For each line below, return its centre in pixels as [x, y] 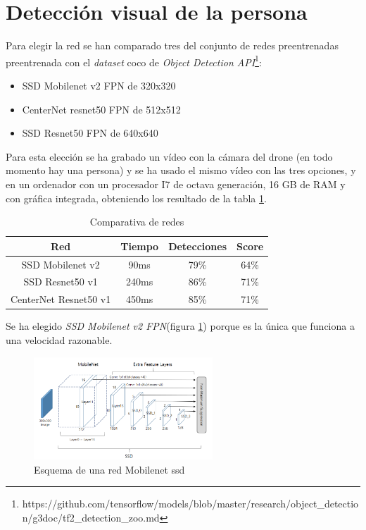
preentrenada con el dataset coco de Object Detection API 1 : [134, 61]
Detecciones [198, 246]
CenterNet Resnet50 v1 [61, 299]
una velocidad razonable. [59, 339]
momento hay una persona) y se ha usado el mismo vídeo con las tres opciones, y [181, 170]
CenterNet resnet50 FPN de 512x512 [101, 109]
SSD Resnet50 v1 [61, 282]
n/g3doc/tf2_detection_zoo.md [91, 517]
